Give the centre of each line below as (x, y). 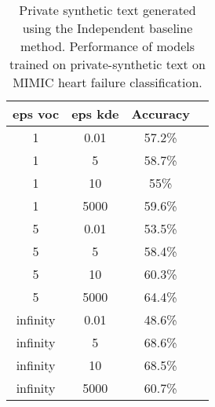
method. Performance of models (107, 46)
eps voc (36, 114)
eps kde (95, 114)
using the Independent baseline (107, 28)
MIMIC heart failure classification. (107, 82)
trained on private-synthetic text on (107, 64)
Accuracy (160, 114)
